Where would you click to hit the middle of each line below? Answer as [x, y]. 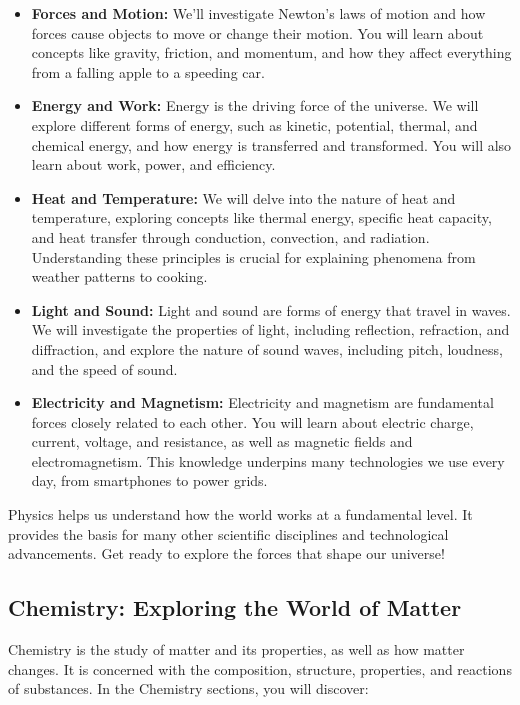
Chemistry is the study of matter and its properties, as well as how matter [236, 649]
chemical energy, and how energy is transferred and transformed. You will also [271, 144]
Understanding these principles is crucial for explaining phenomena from [253, 256]
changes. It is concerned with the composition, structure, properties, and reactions [260, 668]
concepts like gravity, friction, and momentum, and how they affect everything [271, 52]
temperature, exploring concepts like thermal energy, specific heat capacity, [261, 217]
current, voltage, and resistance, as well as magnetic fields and [222, 441]
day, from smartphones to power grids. [149, 480]
